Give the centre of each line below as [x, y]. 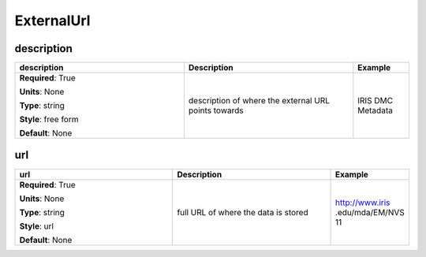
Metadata [376, 110]
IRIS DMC [376, 101]
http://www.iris [363, 203]
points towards [216, 110]
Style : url [37, 226]
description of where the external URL [259, 101]
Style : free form [49, 120]
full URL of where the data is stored [243, 212]
